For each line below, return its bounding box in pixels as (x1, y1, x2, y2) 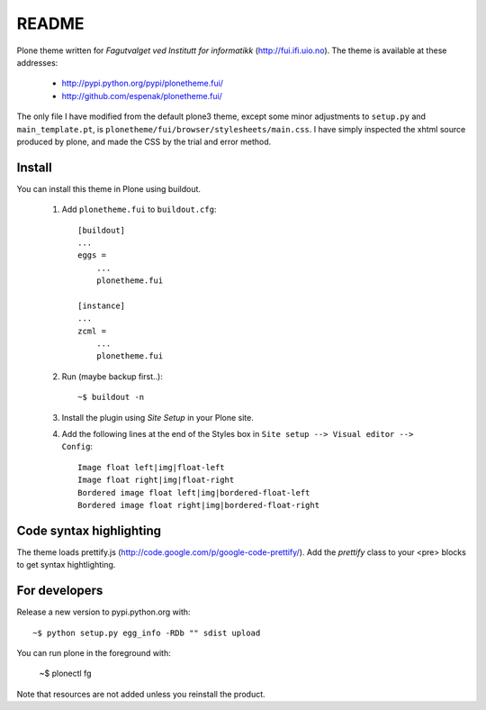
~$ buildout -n (77, 392, 145, 403)
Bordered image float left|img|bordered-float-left (77, 487, 310, 497)
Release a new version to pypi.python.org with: (16, 606, 191, 617)
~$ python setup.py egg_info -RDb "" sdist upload (32, 627, 261, 638)
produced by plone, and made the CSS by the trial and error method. (16, 136, 272, 147)
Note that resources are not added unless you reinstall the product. (16, 688, 265, 699)
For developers (16, 583, 103, 598)
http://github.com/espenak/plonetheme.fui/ (61, 90, 222, 101)
